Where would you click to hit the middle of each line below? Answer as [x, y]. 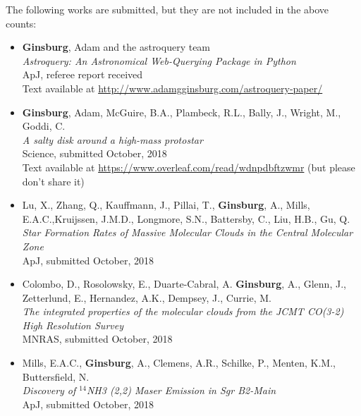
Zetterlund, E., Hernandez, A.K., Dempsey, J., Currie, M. [147, 297]
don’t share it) [53, 181]
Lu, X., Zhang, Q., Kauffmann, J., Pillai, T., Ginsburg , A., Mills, [166, 205]
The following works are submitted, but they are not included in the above [167, 9]
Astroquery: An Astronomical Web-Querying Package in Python [159, 60]
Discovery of [49, 390]
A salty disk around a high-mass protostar [112, 139]
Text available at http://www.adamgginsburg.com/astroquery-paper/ [172, 88]
